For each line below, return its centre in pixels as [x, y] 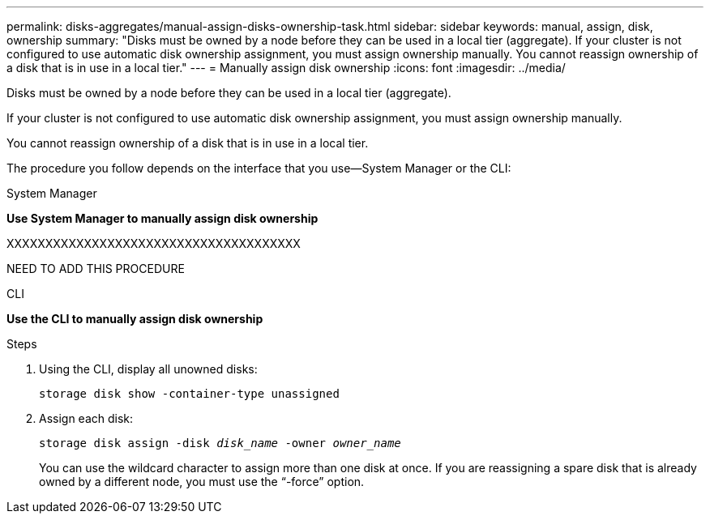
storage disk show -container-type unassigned [189, 394]
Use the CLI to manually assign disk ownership [135, 319]
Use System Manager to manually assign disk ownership [163, 218]
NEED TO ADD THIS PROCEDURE [96, 269]
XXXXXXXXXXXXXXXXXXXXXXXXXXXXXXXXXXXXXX [154, 243]
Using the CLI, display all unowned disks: [148, 369]
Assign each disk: [86, 418]
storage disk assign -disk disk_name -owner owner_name [220, 443]
